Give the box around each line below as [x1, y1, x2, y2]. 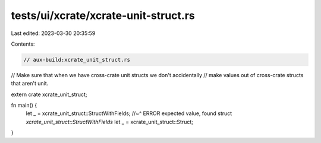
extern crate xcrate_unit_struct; [11, 91, 87, 98]
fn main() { [11, 101, 37, 109]
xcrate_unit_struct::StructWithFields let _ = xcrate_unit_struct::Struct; [26, 118, 193, 125]
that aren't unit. [11, 80, 49, 87]
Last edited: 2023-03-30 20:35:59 [11, 30, 96, 37]
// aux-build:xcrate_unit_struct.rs [23, 56, 131, 63]
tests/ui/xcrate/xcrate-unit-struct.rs [11, 9, 196, 22]
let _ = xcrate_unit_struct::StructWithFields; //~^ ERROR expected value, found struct [26, 110, 232, 117]
